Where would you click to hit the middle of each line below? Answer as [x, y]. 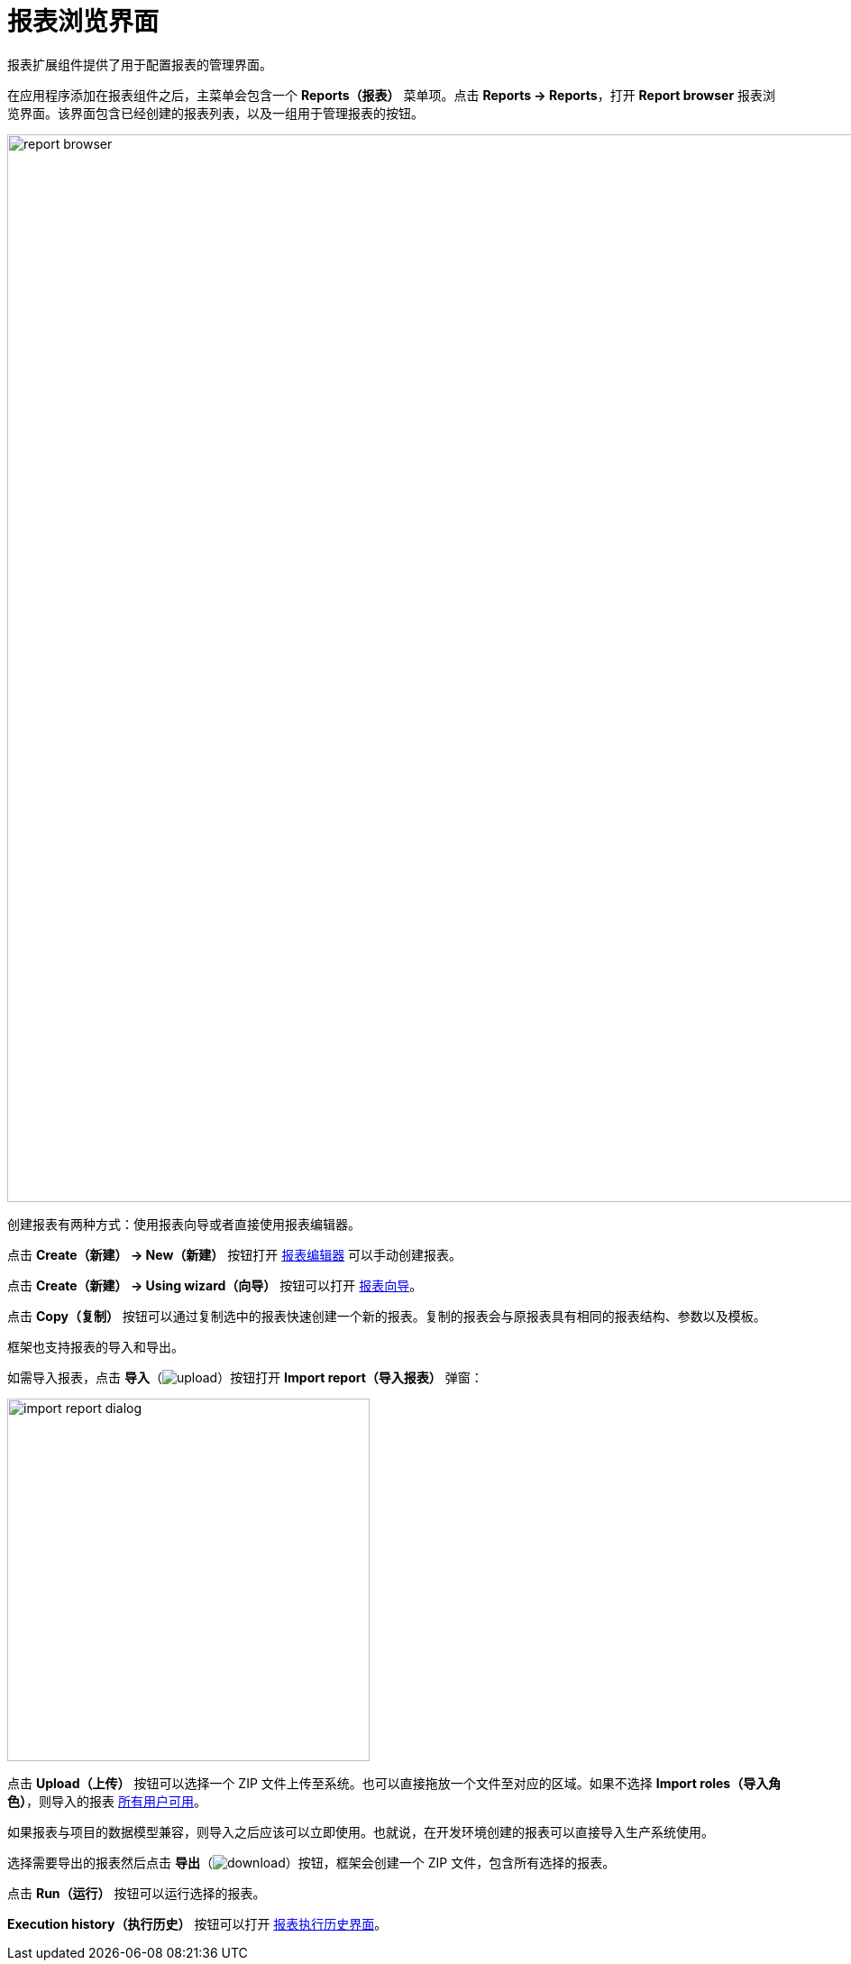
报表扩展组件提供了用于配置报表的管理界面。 [140, 64]
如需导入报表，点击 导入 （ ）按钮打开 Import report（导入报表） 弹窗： [245, 1377]
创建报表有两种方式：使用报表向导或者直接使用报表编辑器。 [184, 1224]
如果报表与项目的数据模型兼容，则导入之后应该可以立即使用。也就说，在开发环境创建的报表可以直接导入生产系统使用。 [361, 1831]
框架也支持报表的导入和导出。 [96, 1346]
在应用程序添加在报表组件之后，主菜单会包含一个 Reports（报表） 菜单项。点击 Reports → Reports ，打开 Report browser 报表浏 [392, 95]
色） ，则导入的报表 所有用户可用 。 [107, 1801]
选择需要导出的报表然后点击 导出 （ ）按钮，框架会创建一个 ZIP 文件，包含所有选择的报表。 [311, 1862]
